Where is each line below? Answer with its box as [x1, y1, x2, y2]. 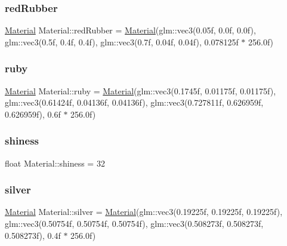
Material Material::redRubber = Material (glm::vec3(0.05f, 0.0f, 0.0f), [5, 24, 256, 36]
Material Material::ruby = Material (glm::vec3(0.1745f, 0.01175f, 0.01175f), [5, 84, 276, 97]
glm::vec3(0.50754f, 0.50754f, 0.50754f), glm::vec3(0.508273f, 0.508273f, [5, 217, 264, 230]
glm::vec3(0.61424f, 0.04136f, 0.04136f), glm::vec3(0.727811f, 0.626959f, [5, 96, 264, 109]
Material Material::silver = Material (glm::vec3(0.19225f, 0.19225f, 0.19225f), [5, 205, 283, 218]
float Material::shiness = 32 [5, 156, 105, 169]
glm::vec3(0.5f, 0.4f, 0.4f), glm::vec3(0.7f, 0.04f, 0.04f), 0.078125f [5, 35, 239, 48]
